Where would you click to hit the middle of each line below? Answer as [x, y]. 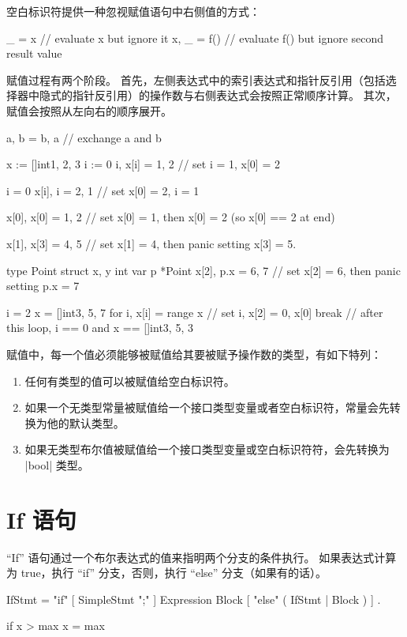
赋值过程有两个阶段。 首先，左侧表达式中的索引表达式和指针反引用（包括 [196, 79]
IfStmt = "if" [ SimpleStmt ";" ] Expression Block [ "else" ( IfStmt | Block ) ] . [194, 599]
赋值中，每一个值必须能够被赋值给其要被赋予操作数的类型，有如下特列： [194, 354]
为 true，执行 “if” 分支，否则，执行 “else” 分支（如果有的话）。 [167, 573]
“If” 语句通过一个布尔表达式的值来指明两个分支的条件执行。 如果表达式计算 [202, 557]
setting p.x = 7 [43, 286]
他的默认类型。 [86, 422]
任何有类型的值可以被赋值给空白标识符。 [130, 381]
